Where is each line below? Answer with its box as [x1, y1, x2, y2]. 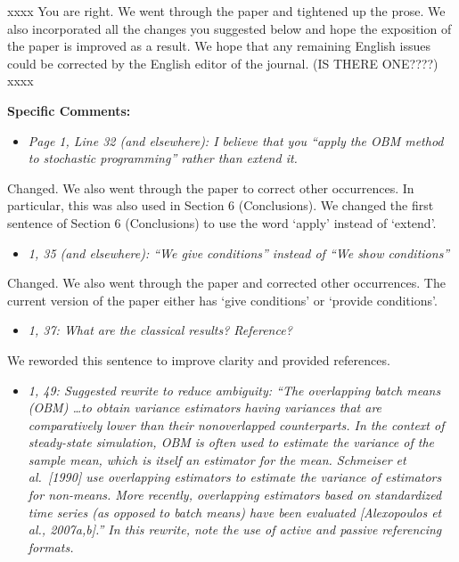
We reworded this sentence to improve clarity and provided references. [7, 350, 390, 369]
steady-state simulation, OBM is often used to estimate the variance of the [28, 433, 435, 452]
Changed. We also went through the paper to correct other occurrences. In [7, 178, 414, 197]
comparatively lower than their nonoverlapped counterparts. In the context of [28, 415, 445, 434]
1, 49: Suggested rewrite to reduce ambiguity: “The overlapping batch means [28, 380, 441, 399]
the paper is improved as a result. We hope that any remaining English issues [7, 37, 430, 55]
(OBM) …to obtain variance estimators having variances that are [28, 398, 382, 417]
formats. [28, 537, 74, 556]
